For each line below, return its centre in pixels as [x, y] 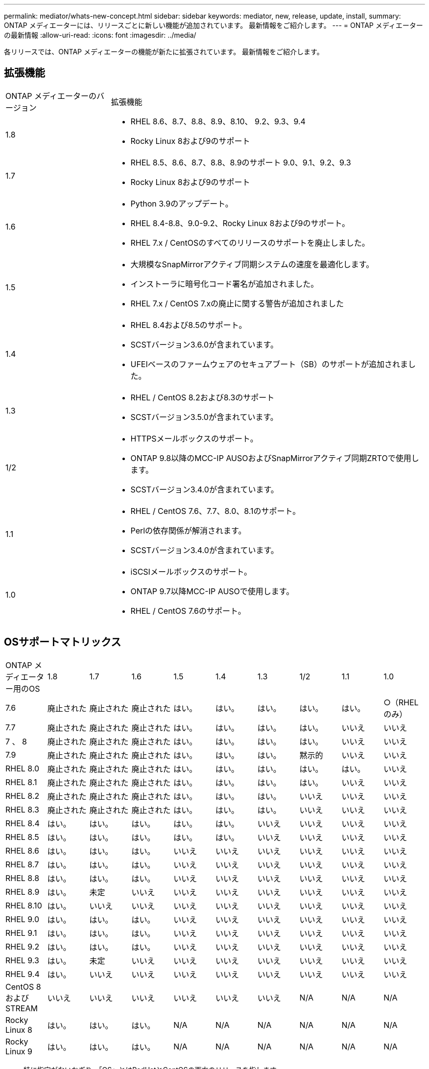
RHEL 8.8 [23, 878]
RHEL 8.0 [23, 768]
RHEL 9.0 [23, 919]
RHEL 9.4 [23, 974]
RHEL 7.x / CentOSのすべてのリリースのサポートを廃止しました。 [250, 243]
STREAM [22, 1008]
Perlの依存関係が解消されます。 [188, 530]
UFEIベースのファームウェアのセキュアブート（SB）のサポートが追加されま [269, 364]
